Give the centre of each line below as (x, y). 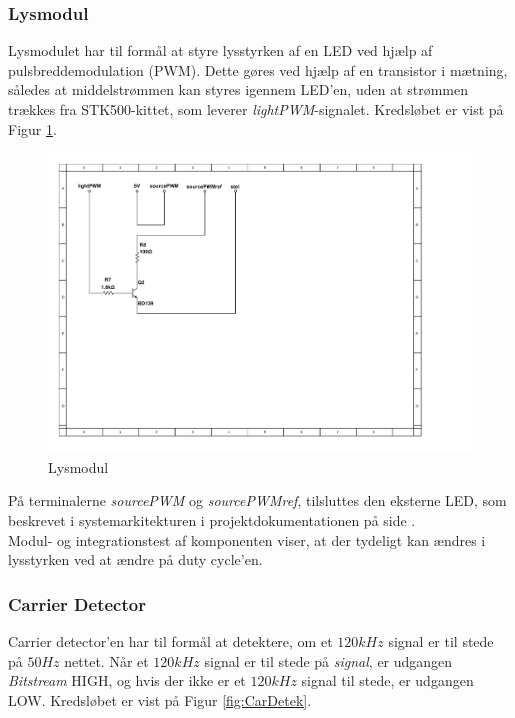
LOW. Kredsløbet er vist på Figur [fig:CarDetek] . (160, 699)
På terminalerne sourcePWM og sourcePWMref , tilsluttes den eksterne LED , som (257, 500)
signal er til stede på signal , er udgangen (328, 660)
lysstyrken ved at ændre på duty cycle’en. (135, 559)
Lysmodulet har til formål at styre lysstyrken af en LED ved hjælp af (220, 50)
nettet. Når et (106, 660)
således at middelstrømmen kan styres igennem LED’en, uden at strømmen (238, 89)
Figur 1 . (32, 128)
